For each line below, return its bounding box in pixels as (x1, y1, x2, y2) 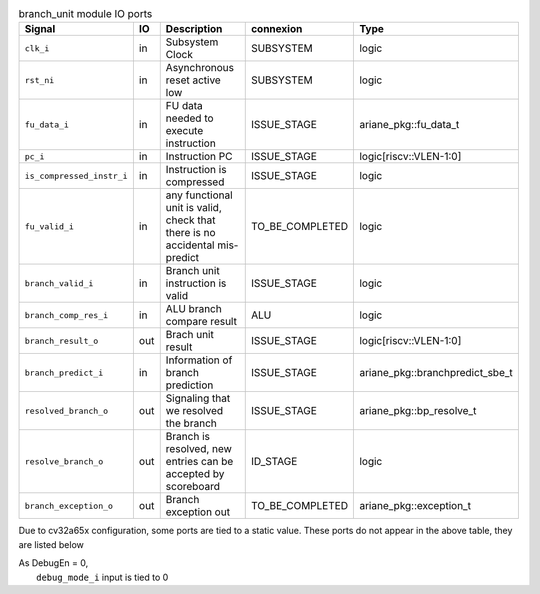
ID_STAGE (250, 455, 298, 469)
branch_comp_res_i (24, 310, 109, 320)
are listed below (18, 538, 85, 550)
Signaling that (165, 391, 231, 405)
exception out (165, 505, 230, 519)
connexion (250, 22, 303, 36)
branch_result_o (24, 335, 99, 346)
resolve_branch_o (24, 456, 104, 467)
